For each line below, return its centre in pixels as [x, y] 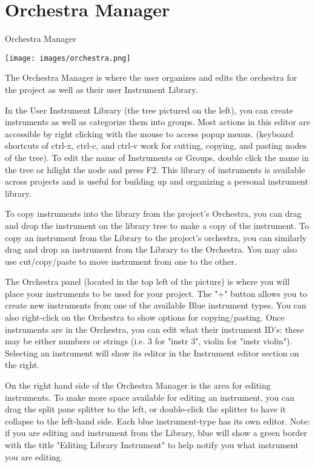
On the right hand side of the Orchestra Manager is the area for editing [138, 385]
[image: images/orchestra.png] [68, 58]
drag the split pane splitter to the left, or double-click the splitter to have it [145, 409]
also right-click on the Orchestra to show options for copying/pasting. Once [145, 317]
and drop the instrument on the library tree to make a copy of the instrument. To [157, 225]
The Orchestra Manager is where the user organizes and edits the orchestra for [151, 77]
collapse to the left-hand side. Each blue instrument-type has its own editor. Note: [157, 421]
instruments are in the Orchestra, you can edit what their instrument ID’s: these [154, 329]
